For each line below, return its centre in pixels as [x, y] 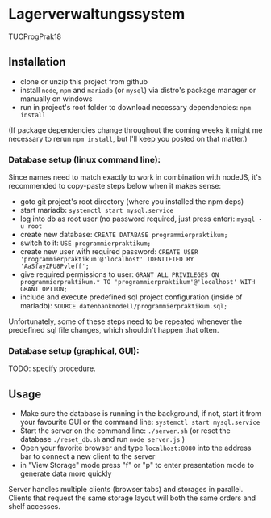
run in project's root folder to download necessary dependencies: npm [135, 107]
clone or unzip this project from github [83, 81]
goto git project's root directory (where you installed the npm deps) [132, 202]
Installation [37, 62]
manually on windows [56, 99]
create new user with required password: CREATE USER [109, 252]
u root [31, 227]
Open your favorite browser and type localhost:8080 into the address [135, 448]
